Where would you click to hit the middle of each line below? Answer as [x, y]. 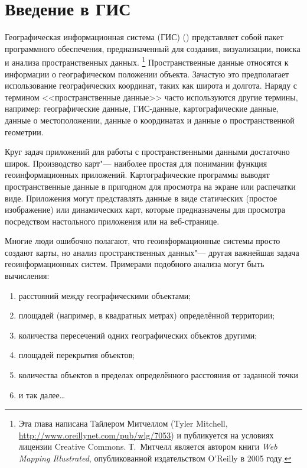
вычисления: [27, 276]
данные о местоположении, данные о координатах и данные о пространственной [150, 120]
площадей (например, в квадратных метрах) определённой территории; [147, 315]
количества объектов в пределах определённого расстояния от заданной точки [159, 375]
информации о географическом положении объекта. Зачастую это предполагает [147, 74]
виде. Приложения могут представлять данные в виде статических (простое [141, 198]
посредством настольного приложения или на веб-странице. [112, 221]
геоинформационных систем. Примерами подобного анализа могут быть [135, 264]
